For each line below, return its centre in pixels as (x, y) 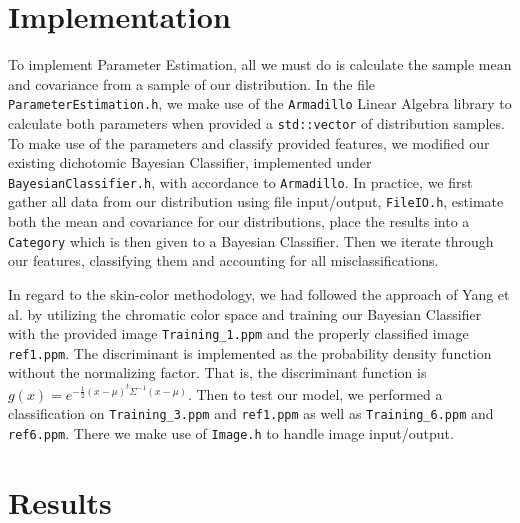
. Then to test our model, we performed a (315, 393)
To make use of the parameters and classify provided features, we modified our (249, 142)
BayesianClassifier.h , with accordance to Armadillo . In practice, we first (240, 181)
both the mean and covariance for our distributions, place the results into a (239, 221)
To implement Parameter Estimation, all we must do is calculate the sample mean (260, 64)
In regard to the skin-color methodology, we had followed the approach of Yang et (259, 293)
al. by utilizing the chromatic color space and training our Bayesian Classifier (245, 313)
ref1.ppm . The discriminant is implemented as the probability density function (250, 352)
